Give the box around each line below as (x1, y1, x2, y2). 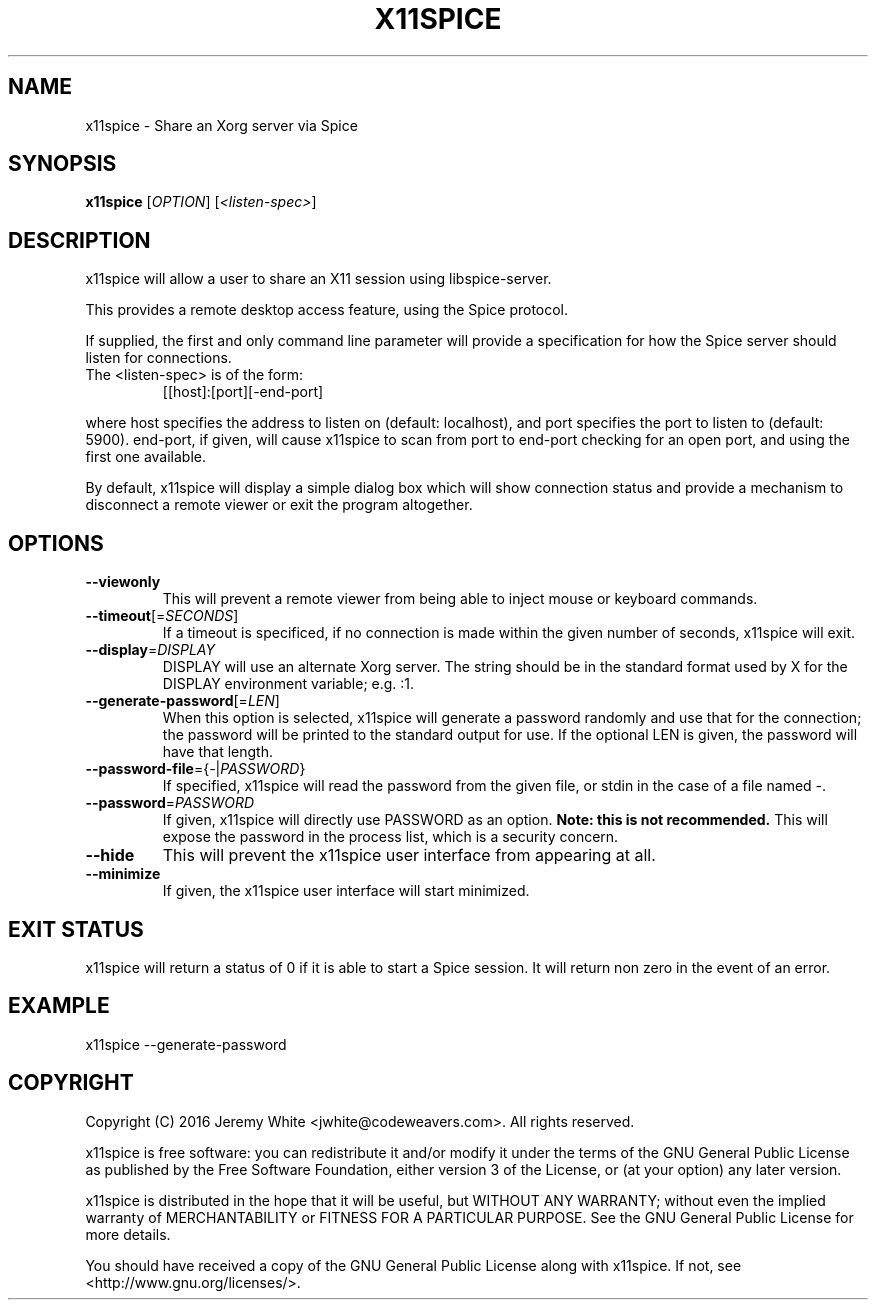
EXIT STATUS (8, 916, 144, 942)
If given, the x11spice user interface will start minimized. (162, 882, 530, 900)
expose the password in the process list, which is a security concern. (162, 828, 619, 846)
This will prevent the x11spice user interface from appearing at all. (162, 845, 656, 866)
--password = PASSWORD (85, 794, 255, 812)
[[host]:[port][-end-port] (162, 383, 324, 401)
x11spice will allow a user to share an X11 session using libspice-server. (85, 270, 552, 288)
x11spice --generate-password (85, 1035, 287, 1053)
